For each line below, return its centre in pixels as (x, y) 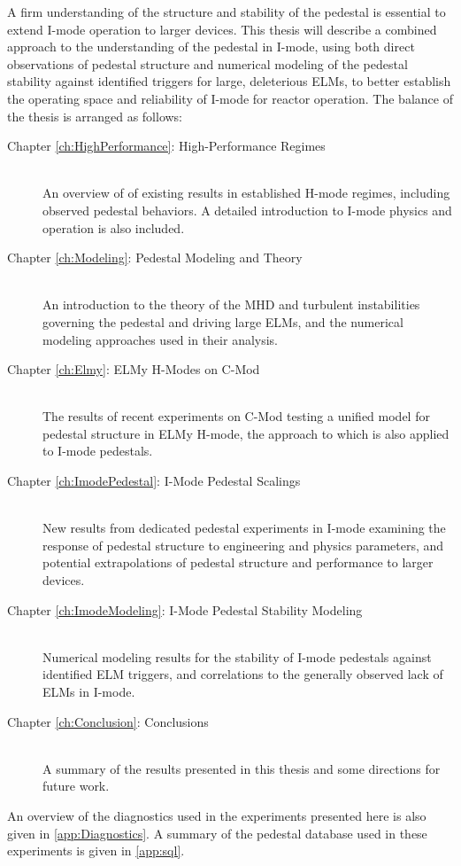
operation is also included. (114, 227)
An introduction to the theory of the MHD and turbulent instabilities (231, 304)
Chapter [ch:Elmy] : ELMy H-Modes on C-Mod (134, 369)
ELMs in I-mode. (89, 691)
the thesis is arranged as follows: (95, 116)
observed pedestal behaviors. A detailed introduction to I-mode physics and (247, 210)
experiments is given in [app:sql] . (96, 850)
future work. (76, 786)
